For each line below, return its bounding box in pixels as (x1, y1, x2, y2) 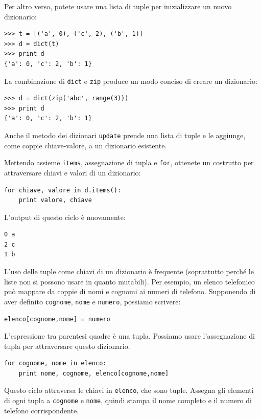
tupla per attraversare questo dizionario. (4, 340, 130, 351)
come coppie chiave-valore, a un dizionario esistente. (4, 140, 167, 150)
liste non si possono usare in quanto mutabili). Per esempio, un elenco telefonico (4, 276, 255, 286)
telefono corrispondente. (4, 405, 79, 415)
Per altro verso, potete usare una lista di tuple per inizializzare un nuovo (4, 1, 232, 11)
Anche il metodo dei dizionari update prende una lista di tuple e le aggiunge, (4, 130, 246, 140)
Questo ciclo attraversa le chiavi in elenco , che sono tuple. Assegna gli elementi (4, 385, 254, 395)
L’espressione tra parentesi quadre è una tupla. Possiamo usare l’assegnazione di (4, 330, 255, 341)
